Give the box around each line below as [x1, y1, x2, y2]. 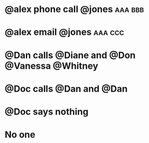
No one [5, 129, 36, 140]
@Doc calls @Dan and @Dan [5, 83, 128, 94]
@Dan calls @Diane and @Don [5, 49, 136, 61]
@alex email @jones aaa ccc [5, 27, 124, 38]
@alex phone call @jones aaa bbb [5, 4, 144, 15]
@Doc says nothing [5, 106, 89, 117]
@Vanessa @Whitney [5, 60, 98, 71]
